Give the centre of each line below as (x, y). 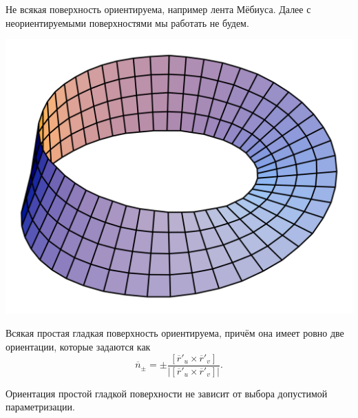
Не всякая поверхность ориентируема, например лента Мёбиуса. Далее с (158, 9)
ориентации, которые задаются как (78, 347)
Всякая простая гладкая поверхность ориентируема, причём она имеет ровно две (175, 333)
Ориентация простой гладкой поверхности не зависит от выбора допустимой (167, 393)
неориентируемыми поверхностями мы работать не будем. (127, 22)
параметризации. (40, 407)
